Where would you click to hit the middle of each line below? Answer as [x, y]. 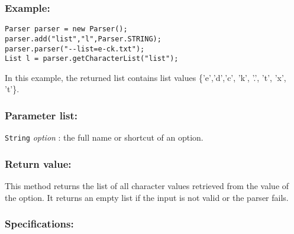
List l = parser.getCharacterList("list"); [92, 59]
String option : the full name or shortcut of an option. [104, 137]
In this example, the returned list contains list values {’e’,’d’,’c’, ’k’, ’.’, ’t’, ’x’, [146, 77]
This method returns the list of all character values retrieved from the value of [147, 186]
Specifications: [39, 224]
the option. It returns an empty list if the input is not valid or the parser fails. [147, 197]
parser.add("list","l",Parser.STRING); [83, 39]
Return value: [38, 163]
